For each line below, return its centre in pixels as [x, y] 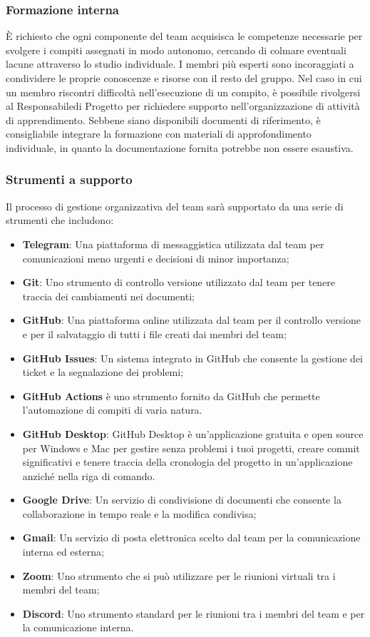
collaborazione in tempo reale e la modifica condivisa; [139, 513]
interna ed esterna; [63, 552]
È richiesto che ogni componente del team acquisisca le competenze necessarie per [184, 36]
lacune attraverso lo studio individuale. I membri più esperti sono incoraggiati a [180, 64]
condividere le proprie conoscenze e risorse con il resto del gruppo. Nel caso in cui [184, 78]
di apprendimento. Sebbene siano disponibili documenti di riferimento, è [163, 119]
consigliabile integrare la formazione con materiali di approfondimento [159, 134]
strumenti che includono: [60, 220]
